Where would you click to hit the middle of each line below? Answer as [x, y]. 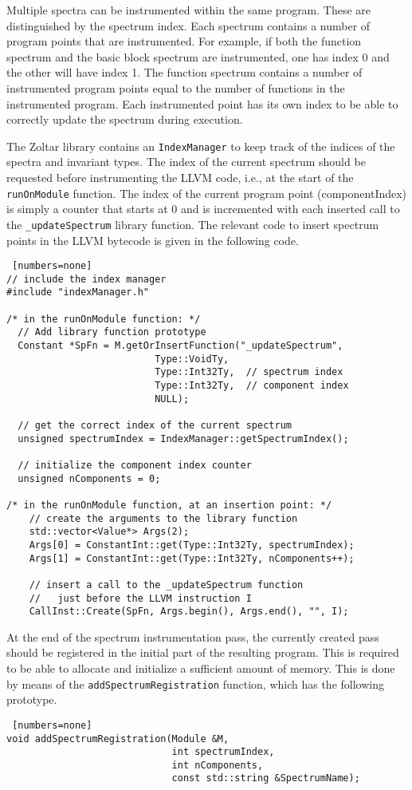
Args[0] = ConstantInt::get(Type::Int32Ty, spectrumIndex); [192, 545]
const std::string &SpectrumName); [266, 778]
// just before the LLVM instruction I [140, 598]
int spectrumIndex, [223, 752]
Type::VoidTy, [192, 359]
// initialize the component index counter [135, 465]
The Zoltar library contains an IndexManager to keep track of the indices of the [201, 146]
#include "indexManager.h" [78, 292]
